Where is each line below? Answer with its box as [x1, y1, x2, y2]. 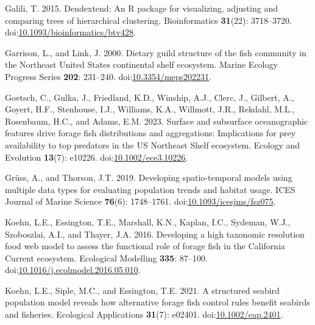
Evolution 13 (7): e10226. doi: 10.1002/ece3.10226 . [5, 150, 188, 163]
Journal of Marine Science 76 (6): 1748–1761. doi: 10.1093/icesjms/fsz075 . [5, 195, 276, 208]
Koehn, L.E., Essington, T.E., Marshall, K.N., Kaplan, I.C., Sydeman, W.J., [5, 215, 291, 228]
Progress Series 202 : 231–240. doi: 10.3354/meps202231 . [5, 70, 212, 82]
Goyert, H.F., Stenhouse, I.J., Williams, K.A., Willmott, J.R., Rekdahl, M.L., [5, 103, 295, 115]
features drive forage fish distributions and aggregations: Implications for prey [5, 126, 296, 139]
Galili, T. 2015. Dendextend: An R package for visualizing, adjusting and [5, 2, 278, 14]
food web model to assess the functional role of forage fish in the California [5, 239, 285, 252]
